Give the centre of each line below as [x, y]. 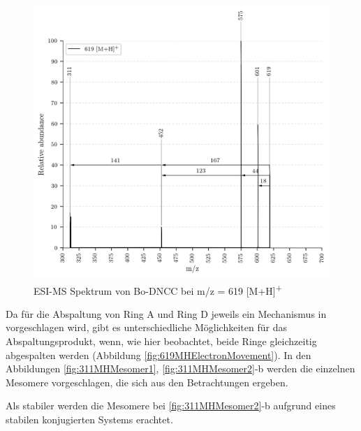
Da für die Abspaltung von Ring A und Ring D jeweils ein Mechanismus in [166, 313]
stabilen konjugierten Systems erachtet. [89, 419]
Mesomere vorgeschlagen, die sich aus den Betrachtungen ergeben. [147, 382]
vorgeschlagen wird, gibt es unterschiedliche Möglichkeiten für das [146, 327]
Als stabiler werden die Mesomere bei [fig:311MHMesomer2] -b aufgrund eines [171, 406]
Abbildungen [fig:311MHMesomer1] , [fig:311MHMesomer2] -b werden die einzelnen [180, 368]
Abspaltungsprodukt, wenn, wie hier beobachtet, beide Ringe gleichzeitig [161, 341]
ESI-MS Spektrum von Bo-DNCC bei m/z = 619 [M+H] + [158, 289]
